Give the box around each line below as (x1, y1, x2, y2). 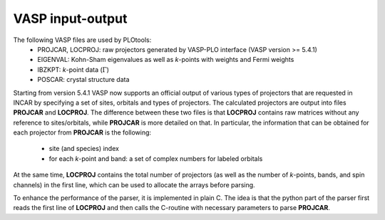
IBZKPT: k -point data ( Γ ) (37, 65, 110, 74)
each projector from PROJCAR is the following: (13, 128, 152, 137)
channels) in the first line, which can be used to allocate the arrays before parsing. (13, 180, 256, 189)
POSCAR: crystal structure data (37, 75, 130, 84)
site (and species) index (48, 145, 119, 153)
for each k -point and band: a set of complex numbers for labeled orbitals (48, 154, 263, 163)
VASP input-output (13, 11, 128, 26)
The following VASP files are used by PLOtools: (13, 36, 152, 44)
